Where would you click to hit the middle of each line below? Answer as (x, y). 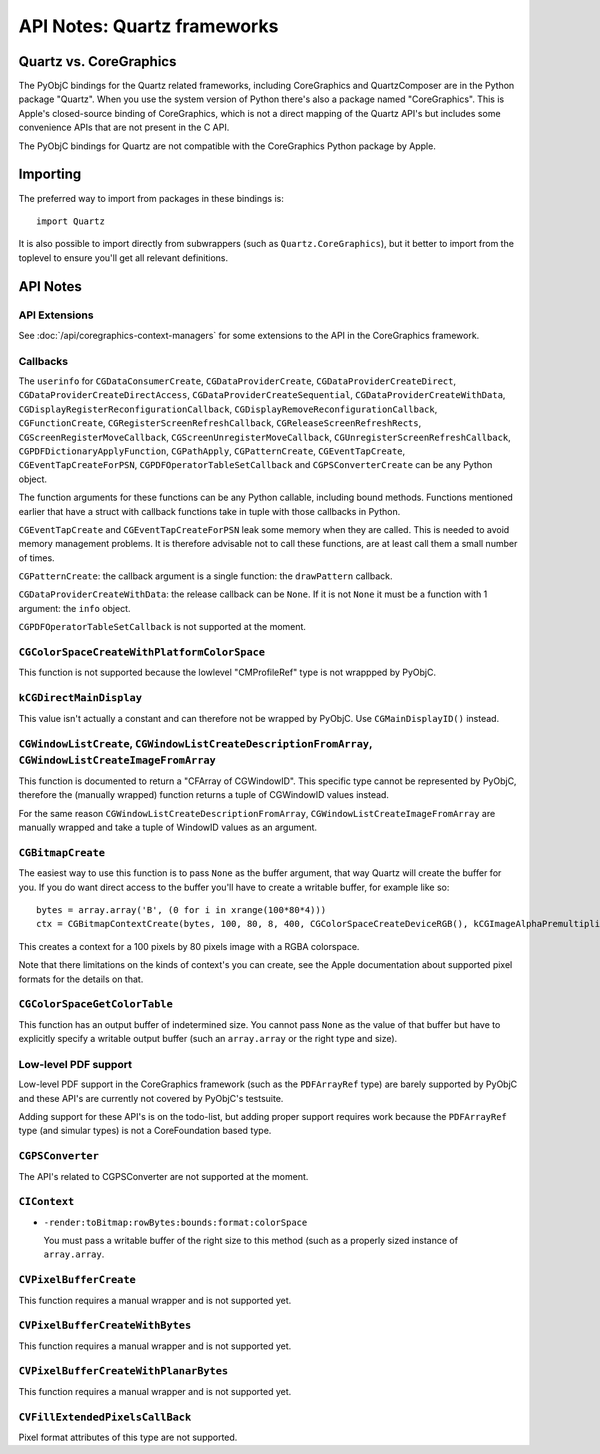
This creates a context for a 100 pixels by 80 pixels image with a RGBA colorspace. (189, 946)
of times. (36, 557)
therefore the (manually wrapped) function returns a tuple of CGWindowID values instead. (204, 795)
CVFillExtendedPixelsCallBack (105, 1417)
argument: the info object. (74, 608)
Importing (50, 174)
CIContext (46, 1202)
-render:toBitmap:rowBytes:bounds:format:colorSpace (175, 1222)
